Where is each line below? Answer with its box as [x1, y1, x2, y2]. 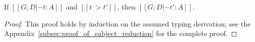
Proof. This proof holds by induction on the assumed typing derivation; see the [4, 18, 251, 28]
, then [117, 1, 136, 11]
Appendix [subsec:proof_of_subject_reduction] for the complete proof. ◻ [4, 28, 237, 38]
